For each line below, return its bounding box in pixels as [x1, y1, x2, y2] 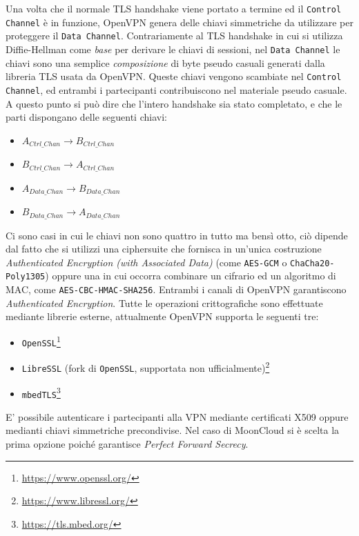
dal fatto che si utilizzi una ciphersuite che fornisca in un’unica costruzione [6, 241, 322, 256]
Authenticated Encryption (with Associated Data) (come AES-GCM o [6, 255, 287, 269]
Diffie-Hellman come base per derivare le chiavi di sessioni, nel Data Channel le [6, 41, 340, 56]
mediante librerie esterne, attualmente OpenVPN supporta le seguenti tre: [6, 309, 319, 324]
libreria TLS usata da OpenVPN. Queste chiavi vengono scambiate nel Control [6, 69, 342, 83]
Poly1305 [6, 272, 46, 282]
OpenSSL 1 [21, 332, 61, 348]
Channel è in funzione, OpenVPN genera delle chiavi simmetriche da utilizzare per [6, 14, 353, 29]
